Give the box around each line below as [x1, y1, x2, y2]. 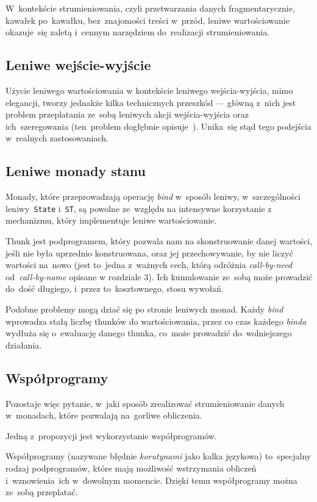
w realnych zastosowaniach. [5, 132, 109, 144]
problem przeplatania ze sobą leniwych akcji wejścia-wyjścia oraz [5, 108, 249, 121]
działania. [5, 338, 42, 351]
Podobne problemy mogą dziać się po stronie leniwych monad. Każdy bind [5, 302, 283, 315]
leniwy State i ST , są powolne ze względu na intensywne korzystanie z [5, 202, 272, 214]
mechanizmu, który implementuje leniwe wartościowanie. [5, 214, 217, 227]
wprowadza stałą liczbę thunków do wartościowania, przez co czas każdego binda [5, 314, 307, 327]
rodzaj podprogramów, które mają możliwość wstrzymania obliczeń [5, 461, 257, 474]
